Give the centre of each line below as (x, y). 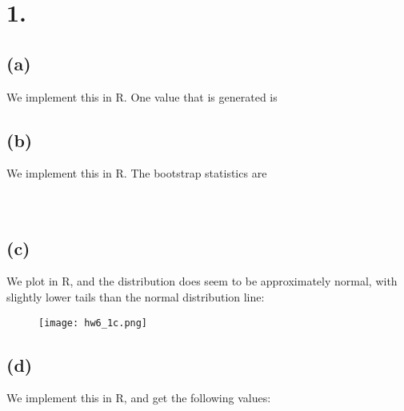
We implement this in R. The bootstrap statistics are (137, 173)
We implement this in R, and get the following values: (139, 398)
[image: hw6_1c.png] (93, 323)
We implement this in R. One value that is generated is (142, 96)
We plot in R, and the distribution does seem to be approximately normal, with (202, 281)
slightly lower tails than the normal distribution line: (136, 296)
